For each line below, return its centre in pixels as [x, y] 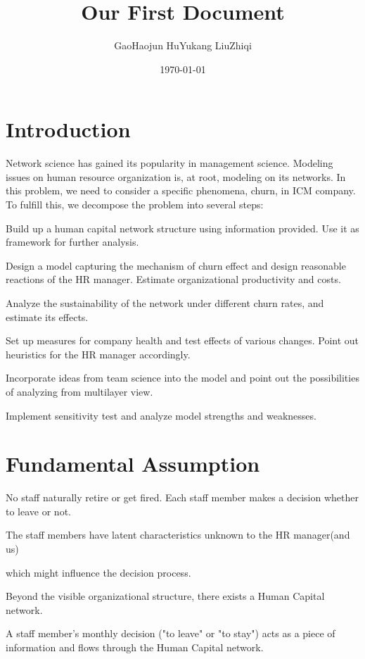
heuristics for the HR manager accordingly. [98, 354]
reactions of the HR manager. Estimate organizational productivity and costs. [173, 279]
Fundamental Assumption [133, 464]
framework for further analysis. [72, 242]
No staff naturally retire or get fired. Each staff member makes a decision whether [182, 497]
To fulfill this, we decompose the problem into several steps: [135, 205]
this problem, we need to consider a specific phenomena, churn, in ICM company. [181, 190]
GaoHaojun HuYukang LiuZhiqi [183, 45]
